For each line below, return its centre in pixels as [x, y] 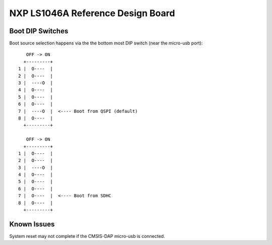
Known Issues [32, 224]
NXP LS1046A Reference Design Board [92, 13]
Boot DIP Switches [39, 31]
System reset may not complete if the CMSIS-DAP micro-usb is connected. [87, 236]
